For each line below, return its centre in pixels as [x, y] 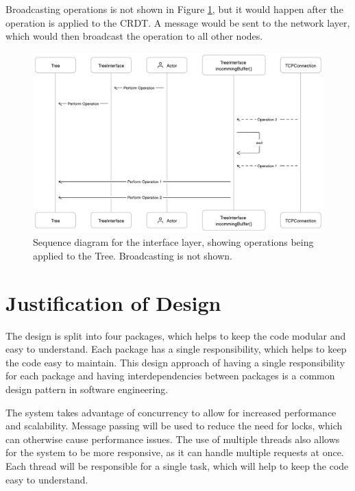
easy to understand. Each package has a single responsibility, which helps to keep [176, 349]
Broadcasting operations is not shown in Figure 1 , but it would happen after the [174, 9]
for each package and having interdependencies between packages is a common [170, 376]
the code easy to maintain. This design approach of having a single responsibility [175, 362]
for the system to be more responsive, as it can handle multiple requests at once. [175, 452]
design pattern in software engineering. [87, 389]
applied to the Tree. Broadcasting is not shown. [133, 255]
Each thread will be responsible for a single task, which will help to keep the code [177, 465]
